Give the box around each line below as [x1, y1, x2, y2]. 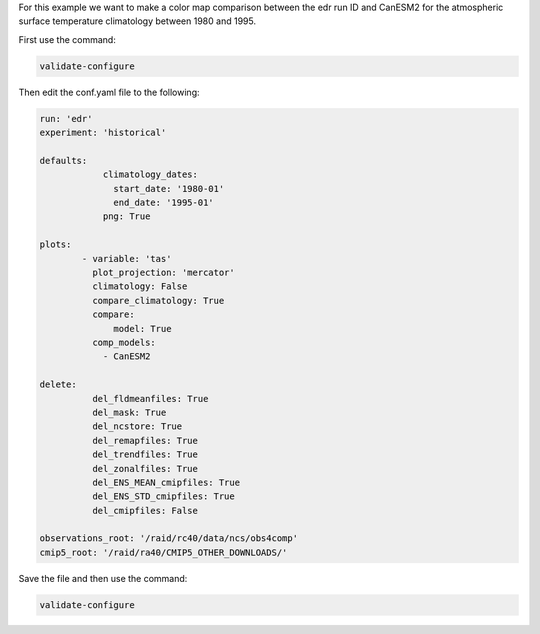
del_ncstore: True [91, 421, 183, 432]
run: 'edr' [39, 113, 93, 124]
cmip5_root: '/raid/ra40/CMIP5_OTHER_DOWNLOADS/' [39, 546, 288, 558]
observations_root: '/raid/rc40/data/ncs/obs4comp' [39, 533, 299, 544]
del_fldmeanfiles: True [91, 393, 209, 404]
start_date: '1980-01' [113, 183, 225, 194]
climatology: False [91, 281, 188, 292]
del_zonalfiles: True [91, 463, 199, 474]
